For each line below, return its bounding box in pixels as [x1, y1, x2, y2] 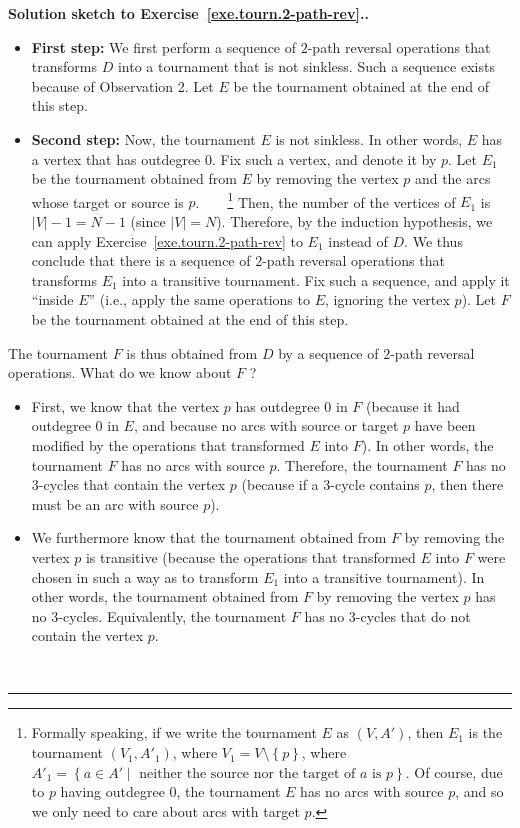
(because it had [366, 395, 460, 416]
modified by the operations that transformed [31, 434, 305, 455]
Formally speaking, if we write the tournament [31, 722, 317, 743]
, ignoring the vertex [324, 289, 450, 310]
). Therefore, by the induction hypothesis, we [216, 211, 493, 231]
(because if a [241, 474, 319, 495]
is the [468, 722, 503, 743]
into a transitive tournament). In [283, 566, 485, 587]
